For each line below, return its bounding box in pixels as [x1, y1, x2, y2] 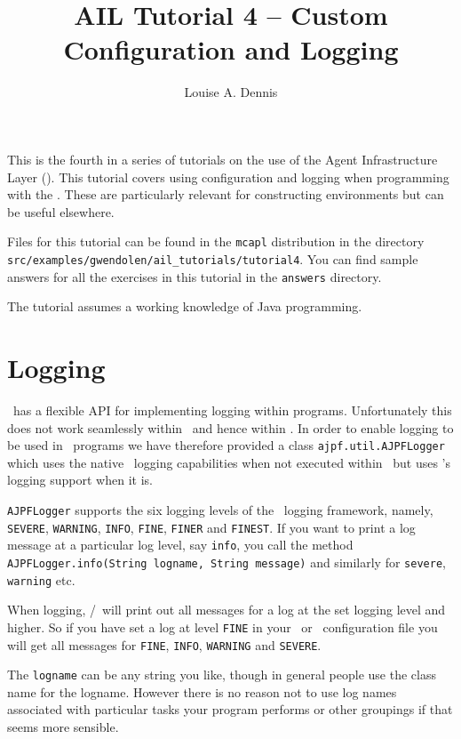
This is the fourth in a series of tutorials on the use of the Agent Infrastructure [7, 149, 438, 168]
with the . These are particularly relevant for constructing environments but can [7, 185, 444, 204]
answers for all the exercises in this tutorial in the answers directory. [7, 267, 382, 285]
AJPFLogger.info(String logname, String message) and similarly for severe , [7, 552, 446, 571]
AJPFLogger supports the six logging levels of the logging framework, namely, [7, 501, 433, 518]
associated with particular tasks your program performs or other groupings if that [7, 700, 453, 719]
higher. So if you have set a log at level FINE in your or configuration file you [7, 617, 438, 636]
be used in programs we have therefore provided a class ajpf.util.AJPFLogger [7, 436, 445, 454]
